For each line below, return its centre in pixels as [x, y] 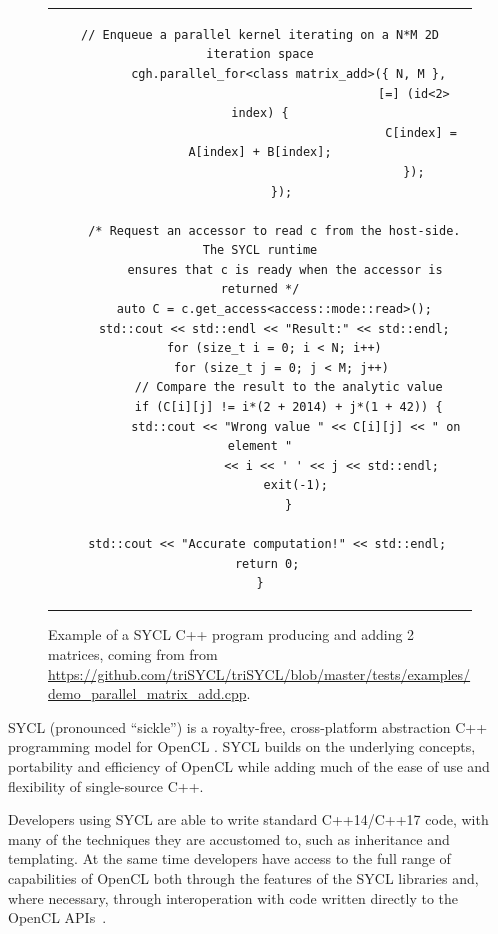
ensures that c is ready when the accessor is [285, 269]
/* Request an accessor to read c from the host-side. [274, 230]
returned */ [260, 289]
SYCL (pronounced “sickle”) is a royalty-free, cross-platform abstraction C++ [248, 726]
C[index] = [421, 132]
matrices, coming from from [133, 654]
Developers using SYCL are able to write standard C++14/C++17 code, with [248, 819]
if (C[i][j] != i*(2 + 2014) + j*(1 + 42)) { [288, 407]
